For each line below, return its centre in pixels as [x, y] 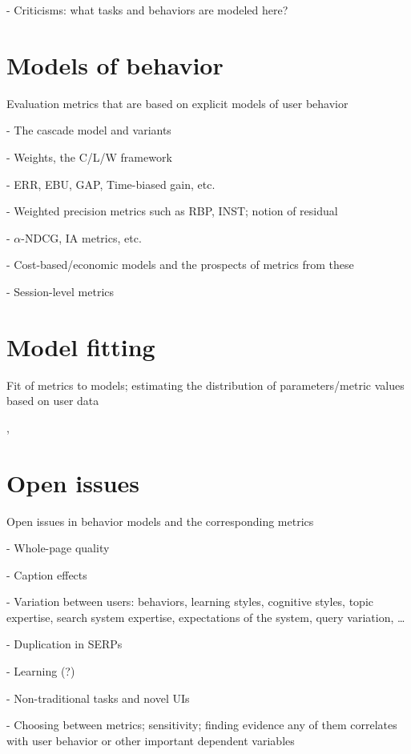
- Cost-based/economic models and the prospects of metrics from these [180, 265]
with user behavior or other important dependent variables [151, 740]
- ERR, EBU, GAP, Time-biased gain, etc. [111, 184]
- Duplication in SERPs [64, 644]
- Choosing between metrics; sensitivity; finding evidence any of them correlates [202, 725]
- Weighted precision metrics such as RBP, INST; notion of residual [172, 211]
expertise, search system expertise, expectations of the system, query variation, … [206, 617]
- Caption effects [47, 574]
